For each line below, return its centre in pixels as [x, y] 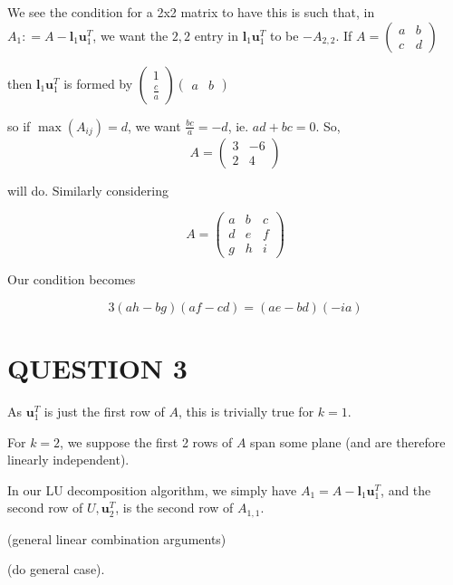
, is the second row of [174, 508]
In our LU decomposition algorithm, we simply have [152, 489]
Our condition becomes [72, 279]
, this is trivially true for [246, 412]
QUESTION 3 [97, 368]
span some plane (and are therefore [348, 441]
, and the [406, 489]
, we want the [130, 35]
